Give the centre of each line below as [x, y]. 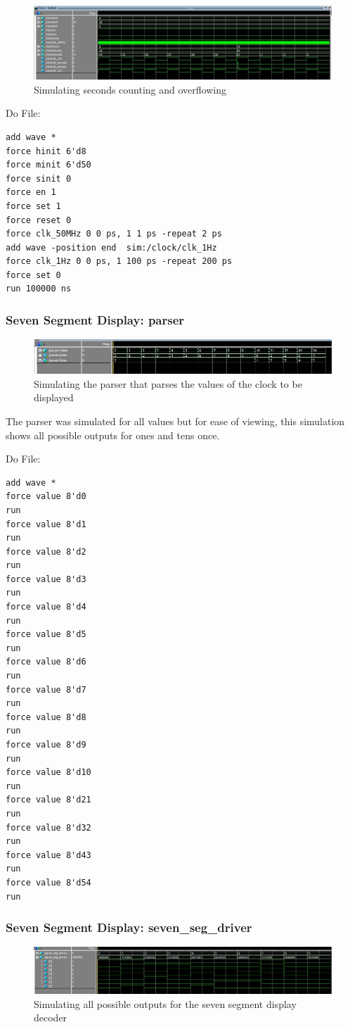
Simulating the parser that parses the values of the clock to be [168, 383]
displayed [54, 397]
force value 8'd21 [48, 800]
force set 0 [33, 275]
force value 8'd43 [48, 855]
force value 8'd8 [46, 717]
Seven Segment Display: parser [95, 320]
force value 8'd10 [48, 773]
